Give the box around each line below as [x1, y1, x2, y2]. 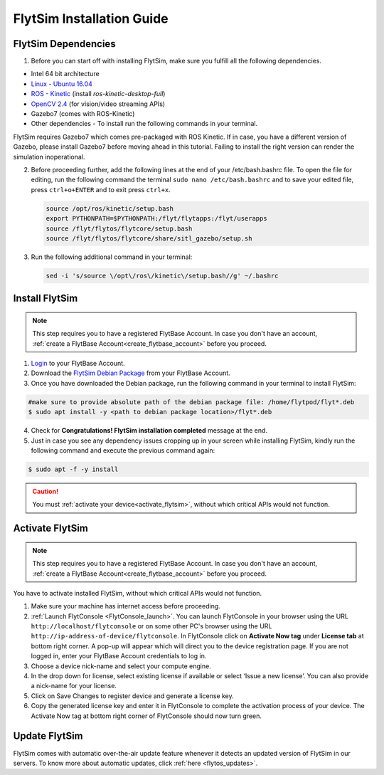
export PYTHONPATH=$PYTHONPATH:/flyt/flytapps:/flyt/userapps [46, 214, 267, 223]
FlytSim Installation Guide [13, 11, 169, 26]
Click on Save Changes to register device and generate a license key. [31, 691, 234, 700]
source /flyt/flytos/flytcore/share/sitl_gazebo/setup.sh [46, 234, 252, 242]
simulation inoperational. [13, 152, 85, 161]
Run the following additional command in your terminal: [31, 253, 193, 261]
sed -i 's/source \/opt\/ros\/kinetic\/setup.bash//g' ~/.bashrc [46, 271, 279, 280]
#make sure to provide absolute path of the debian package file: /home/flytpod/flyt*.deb [28, 398, 355, 406]
